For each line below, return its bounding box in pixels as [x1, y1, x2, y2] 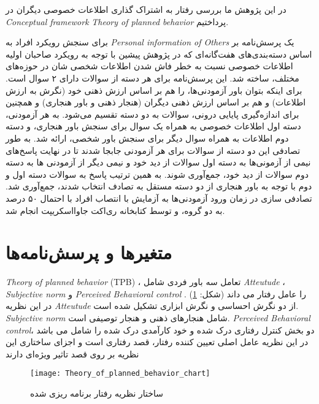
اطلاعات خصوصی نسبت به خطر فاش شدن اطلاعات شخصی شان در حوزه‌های [6, 59, 293, 72]
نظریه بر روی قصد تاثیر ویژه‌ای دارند [6, 347, 139, 360]
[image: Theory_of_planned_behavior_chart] [30, 369, 210, 378]
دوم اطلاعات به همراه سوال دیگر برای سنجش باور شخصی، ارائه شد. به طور [6, 131, 289, 144]
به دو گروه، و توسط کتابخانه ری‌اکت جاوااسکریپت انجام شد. [6, 204, 225, 216]
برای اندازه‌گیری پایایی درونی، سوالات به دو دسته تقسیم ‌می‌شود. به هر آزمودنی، [6, 107, 299, 120]
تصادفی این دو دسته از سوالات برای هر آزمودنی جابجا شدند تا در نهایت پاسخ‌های [6, 143, 301, 156]
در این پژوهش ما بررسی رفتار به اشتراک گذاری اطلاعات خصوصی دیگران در [6, 3, 286, 15]
